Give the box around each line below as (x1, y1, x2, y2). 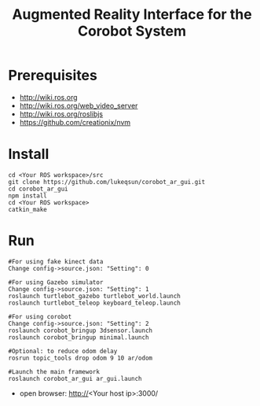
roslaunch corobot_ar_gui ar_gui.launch (8, 375, 143, 382)
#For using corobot (8, 312, 72, 320)
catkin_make (8, 205, 47, 213)
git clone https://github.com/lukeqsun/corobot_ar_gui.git (8, 178, 206, 186)
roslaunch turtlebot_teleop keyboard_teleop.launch (8, 299, 181, 307)
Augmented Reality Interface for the (11, 6, 253, 24)
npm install (8, 191, 47, 200)
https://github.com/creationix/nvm (19, 117, 131, 127)
